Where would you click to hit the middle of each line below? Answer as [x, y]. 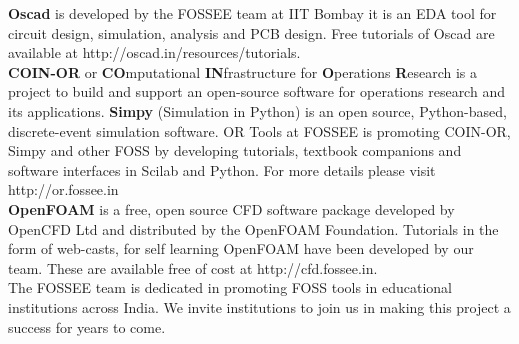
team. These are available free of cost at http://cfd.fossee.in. [193, 267]
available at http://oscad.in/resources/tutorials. [154, 52]
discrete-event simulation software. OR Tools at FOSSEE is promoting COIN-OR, [259, 130]
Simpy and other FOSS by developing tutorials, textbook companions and [235, 150]
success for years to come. [87, 326]
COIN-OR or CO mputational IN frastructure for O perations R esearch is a [243, 71]
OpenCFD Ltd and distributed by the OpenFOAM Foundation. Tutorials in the [253, 228]
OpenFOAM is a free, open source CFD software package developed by [231, 208]
